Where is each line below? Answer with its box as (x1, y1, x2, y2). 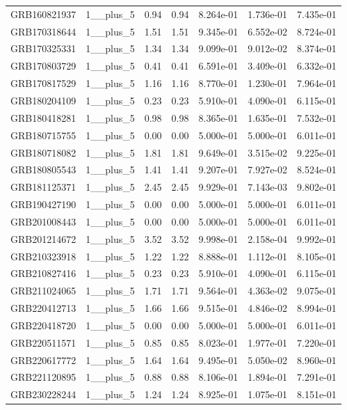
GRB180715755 (10, 127, 76, 142)
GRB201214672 (10, 231, 76, 246)
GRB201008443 (10, 214, 76, 228)
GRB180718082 (10, 145, 76, 159)
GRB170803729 (10, 58, 76, 73)
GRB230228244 (10, 387, 76, 402)
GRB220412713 (10, 301, 76, 315)
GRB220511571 (10, 335, 76, 349)
